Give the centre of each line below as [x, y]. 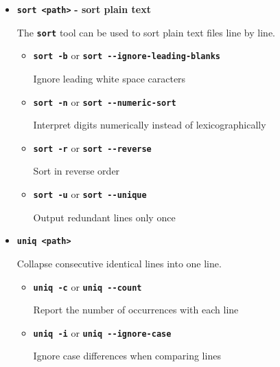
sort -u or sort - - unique [90, 194]
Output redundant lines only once [104, 217]
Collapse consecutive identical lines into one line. [119, 263]
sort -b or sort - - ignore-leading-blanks [127, 55]
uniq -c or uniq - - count [87, 286]
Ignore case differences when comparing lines [127, 356]
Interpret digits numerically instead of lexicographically [150, 125]
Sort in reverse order [77, 171]
